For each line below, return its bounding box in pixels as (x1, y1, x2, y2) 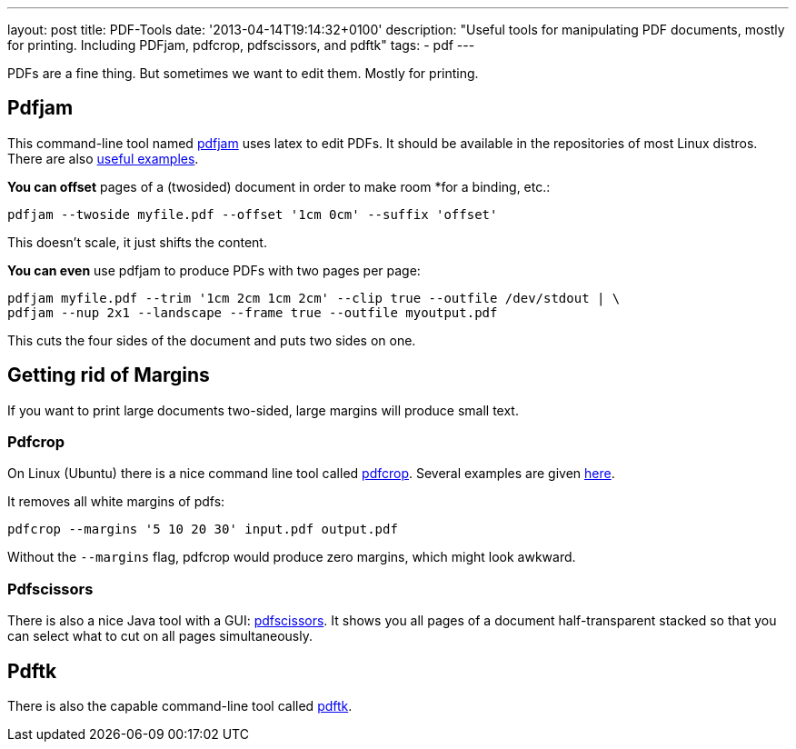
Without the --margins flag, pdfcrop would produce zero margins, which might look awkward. (7, 549, 576, 565)
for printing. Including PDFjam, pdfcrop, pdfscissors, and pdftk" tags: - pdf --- (7, 37, 475, 53)
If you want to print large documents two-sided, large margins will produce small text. (7, 402, 519, 418)
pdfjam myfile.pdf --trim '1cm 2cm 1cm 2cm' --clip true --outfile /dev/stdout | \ (7, 290, 621, 305)
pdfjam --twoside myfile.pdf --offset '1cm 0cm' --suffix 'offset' (7, 206, 498, 222)
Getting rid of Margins (7, 364, 210, 387)
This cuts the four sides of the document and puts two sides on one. (7, 332, 416, 348)
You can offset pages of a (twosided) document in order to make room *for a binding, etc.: (7, 178, 551, 195)
